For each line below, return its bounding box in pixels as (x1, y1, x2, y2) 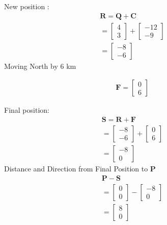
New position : (4, 1, 49, 11)
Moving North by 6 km (4, 60, 76, 71)
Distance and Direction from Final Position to (4, 163, 148, 173)
